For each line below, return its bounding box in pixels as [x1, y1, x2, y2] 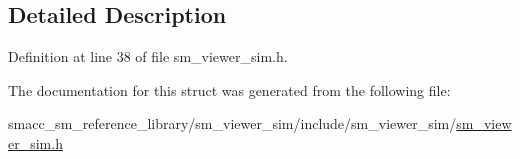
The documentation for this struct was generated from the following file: [8, 79, 451, 100]
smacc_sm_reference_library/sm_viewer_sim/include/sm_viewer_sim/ [8, 113, 457, 134]
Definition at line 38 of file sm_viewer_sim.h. [8, 46, 288, 67]
